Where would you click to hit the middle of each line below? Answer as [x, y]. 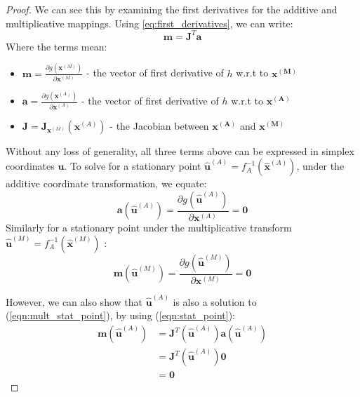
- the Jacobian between [159, 125]
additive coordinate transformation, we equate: [106, 183]
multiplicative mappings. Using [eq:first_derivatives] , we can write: [149, 23]
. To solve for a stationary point [133, 166]
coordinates [30, 166]
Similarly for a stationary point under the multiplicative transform [149, 228]
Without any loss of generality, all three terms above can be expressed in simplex [180, 150]
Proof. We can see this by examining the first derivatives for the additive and [172, 9]
